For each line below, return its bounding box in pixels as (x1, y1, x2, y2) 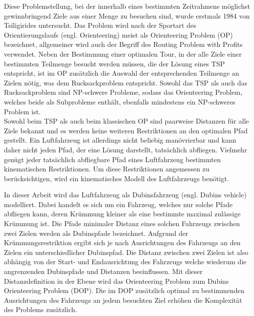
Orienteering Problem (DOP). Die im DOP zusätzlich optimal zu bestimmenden (4, 285, 245, 295)
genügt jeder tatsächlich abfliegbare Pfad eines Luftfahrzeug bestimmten (4, 154, 221, 164)
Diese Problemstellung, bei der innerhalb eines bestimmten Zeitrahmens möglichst (4, 1, 251, 11)
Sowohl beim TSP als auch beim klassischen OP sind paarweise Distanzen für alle (4, 116, 249, 126)
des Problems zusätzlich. (4, 304, 77, 315)
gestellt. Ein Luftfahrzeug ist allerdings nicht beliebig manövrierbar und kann (4, 135, 236, 145)
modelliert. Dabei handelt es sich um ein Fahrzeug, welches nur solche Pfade (4, 199, 233, 209)
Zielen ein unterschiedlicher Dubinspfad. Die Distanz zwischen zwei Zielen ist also (4, 247, 249, 257)
